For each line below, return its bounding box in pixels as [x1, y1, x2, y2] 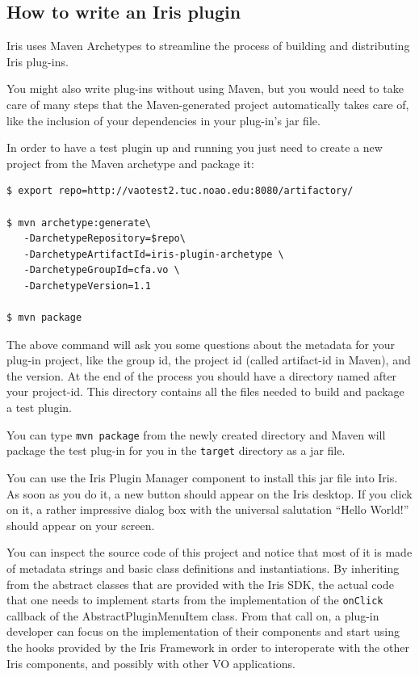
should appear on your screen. [6, 516, 155, 533]
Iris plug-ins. [6, 53, 69, 69]
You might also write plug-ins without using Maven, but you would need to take [6, 80, 404, 97]
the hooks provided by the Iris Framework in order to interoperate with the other [6, 638, 409, 655]
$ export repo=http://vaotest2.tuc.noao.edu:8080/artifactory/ [6, 185, 354, 197]
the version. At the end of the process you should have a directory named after [6, 367, 397, 384]
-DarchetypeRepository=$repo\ [23, 233, 186, 245]
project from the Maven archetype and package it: [6, 154, 254, 171]
